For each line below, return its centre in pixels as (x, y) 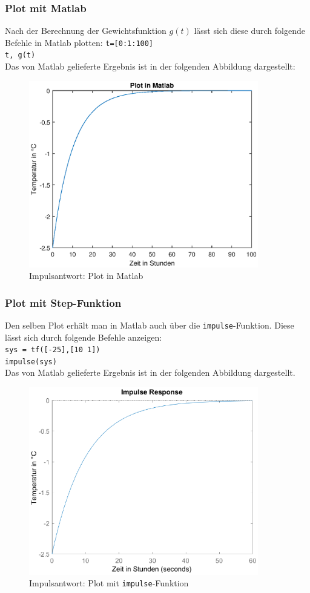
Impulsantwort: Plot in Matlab (86, 276)
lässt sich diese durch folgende (249, 31)
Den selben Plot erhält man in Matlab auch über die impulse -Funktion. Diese (150, 325)
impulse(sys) (31, 362)
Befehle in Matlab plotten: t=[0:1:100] (79, 42)
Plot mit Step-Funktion (63, 302)
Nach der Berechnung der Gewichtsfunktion (86, 31)
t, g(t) (20, 55)
